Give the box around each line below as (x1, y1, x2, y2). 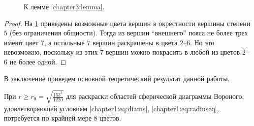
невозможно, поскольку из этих (4, 47, 98, 57)
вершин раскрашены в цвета (93, 37, 178, 47)
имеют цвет (4, 37, 38, 47)
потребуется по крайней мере (4, 113, 92, 123)
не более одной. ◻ (9, 56, 66, 66)
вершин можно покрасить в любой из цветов (106, 47, 240, 57)
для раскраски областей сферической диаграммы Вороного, (65, 91, 244, 101)
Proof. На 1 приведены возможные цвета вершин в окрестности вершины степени (4, 18, 251, 28)
